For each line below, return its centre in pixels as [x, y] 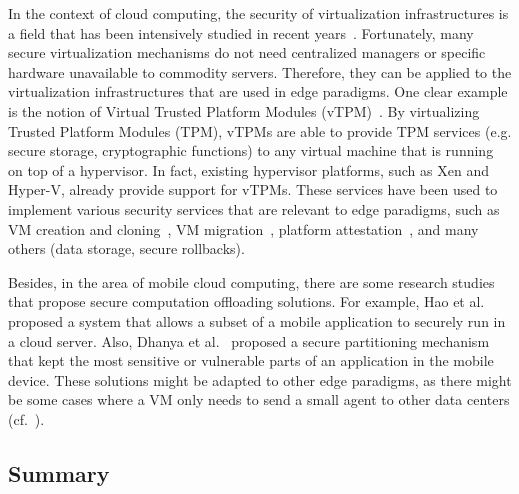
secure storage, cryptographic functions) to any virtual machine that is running [251, 150]
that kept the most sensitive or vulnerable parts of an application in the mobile [251, 360]
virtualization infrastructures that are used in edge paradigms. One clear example [258, 91]
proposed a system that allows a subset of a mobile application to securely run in [257, 320]
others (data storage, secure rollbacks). [126, 248]
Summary [59, 472]
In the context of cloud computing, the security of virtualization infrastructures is [258, 13]
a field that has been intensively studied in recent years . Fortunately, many [241, 32]
